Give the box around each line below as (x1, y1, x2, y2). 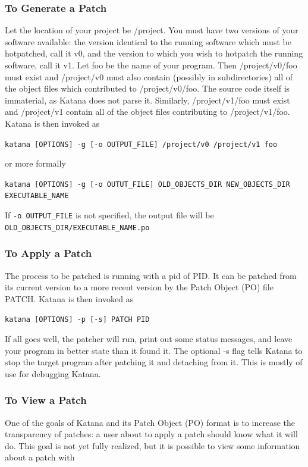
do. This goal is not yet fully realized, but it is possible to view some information (5, 439, 300, 452)
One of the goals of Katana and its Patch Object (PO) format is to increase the (5, 416, 296, 428)
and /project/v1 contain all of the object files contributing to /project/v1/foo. (5, 105, 290, 118)
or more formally (5, 157, 66, 170)
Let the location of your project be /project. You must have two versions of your (5, 24, 298, 36)
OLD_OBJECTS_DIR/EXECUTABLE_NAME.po (5, 223, 150, 232)
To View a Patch (5, 393, 87, 408)
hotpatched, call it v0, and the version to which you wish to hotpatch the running (5, 47, 303, 59)
